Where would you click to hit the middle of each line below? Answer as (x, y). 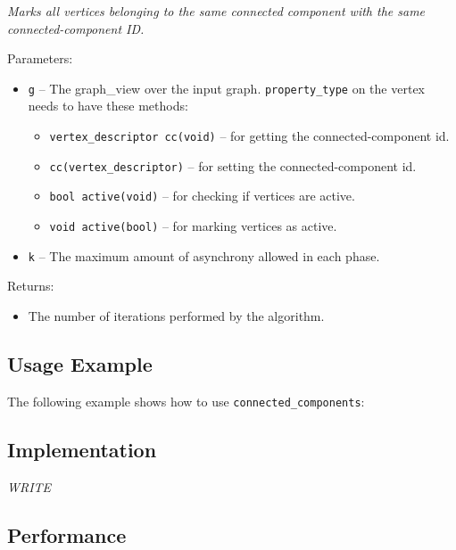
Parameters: (40, 58)
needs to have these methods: (108, 106)
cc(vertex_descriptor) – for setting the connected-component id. (233, 165)
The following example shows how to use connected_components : (186, 401)
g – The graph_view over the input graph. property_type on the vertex (226, 88)
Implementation (82, 449)
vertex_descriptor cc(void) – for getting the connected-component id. (249, 136)
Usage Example (80, 363)
